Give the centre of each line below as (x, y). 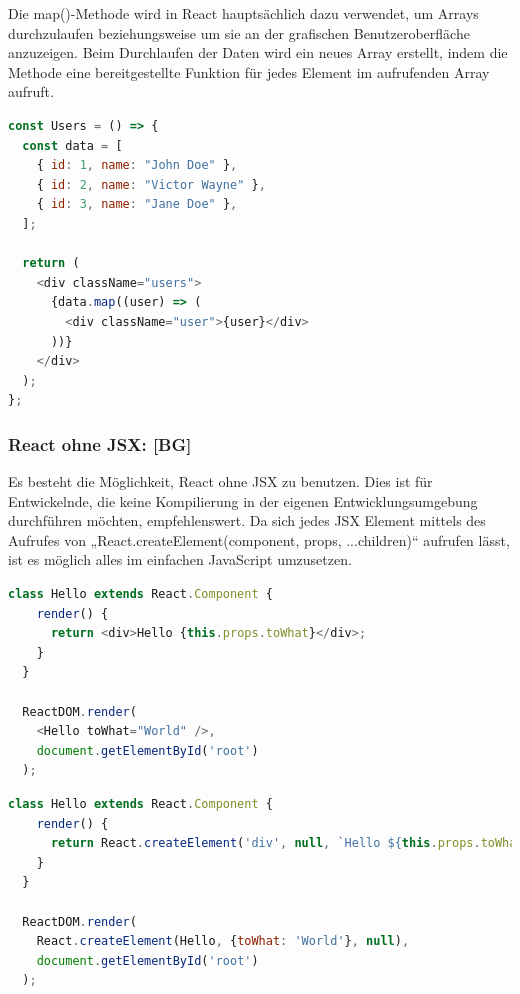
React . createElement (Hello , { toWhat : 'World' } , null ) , (223, 941)
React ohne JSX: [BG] (100, 443)
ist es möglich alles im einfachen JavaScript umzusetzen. (180, 559)
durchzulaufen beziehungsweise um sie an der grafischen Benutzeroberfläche (239, 32)
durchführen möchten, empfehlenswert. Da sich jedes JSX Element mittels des (247, 520)
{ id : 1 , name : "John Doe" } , (137, 165)
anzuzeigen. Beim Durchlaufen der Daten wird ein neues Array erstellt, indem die (258, 52)
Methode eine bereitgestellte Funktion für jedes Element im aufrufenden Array (249, 71)
